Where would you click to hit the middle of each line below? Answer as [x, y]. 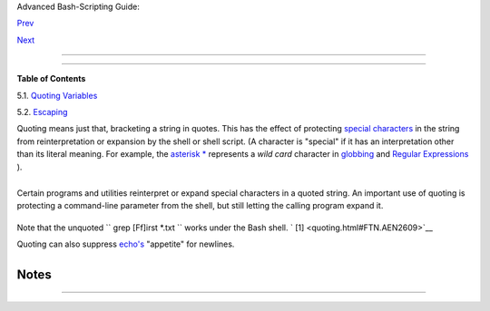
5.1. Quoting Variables [57, 95]
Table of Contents [51, 79]
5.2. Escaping [42, 112]
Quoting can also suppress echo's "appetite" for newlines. [126, 244]
